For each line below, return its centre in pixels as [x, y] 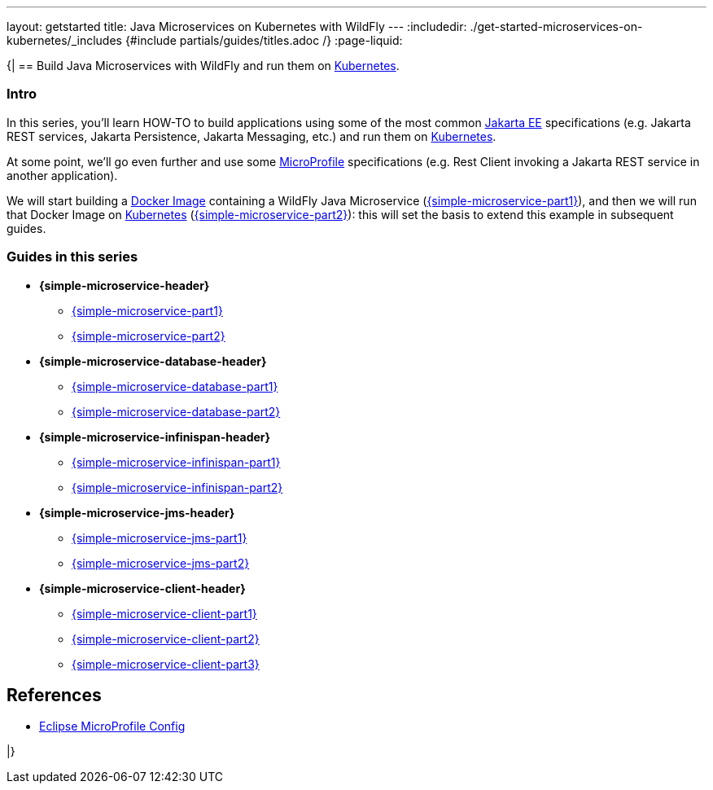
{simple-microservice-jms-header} [137, 512]
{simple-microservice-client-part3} [166, 664]
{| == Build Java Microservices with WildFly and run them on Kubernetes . [203, 66]
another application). [62, 175]
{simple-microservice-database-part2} [176, 411]
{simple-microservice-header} [125, 285]
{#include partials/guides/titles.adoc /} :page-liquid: [264, 40]
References [54, 695]
